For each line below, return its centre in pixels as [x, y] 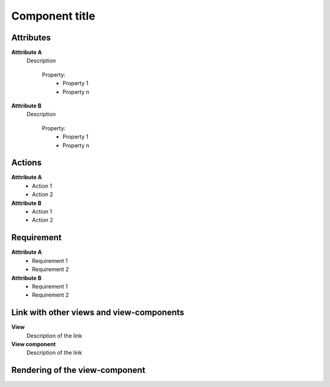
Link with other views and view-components [98, 313]
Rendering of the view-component [79, 370]
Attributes [31, 38]
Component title [53, 16]
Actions [27, 163]
